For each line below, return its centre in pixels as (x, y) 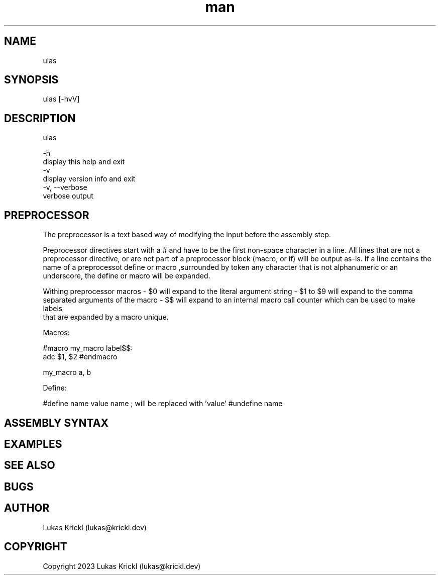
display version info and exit (89, 179)
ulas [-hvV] (61, 99)
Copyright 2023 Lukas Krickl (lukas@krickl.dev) (122, 566)
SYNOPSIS (31, 80)
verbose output (68, 196)
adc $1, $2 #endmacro (80, 357)
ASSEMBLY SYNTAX (56, 423)
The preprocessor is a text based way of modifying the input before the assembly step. (187, 235)
